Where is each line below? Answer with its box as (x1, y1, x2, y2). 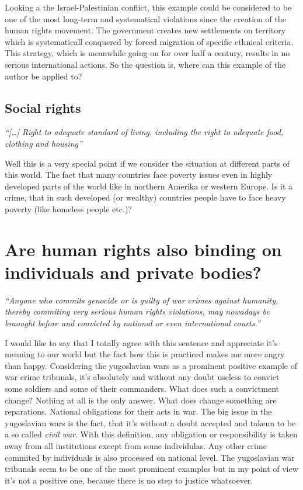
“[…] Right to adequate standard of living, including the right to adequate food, (5, 126, 284, 138)
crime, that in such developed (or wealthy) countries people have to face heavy (5, 191, 286, 203)
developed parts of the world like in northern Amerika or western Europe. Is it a (5, 180, 293, 192)
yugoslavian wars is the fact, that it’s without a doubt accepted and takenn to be (5, 416, 296, 429)
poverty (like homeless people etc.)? (5, 202, 132, 215)
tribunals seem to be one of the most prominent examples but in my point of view (5, 463, 298, 475)
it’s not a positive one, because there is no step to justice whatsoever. (5, 474, 253, 486)
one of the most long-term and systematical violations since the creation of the (5, 12, 286, 25)
